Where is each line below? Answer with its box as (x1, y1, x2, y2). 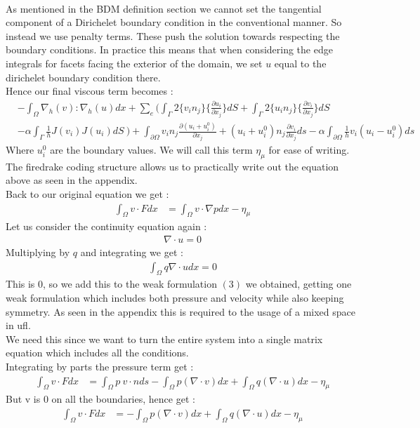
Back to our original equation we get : (6, 186, 169, 201)
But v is (6, 392, 41, 406)
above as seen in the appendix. (6, 173, 138, 187)
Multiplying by (6, 245, 70, 260)
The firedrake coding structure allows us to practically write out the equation (6, 159, 339, 173)
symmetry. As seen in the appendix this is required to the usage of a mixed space (6, 304, 356, 319)
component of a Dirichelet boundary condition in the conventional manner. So (6, 15, 342, 29)
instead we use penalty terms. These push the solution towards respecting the (6, 28, 340, 43)
